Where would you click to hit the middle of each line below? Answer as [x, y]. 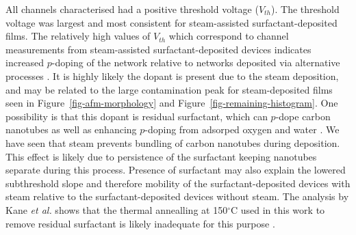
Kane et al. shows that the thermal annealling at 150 [117, 209]
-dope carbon [303, 116]
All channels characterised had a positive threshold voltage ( [132, 9]
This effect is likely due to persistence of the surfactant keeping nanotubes [161, 156]
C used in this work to [278, 209]
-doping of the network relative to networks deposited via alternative [196, 63]
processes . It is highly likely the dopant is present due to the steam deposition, [172, 75]
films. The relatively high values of [78, 36]
